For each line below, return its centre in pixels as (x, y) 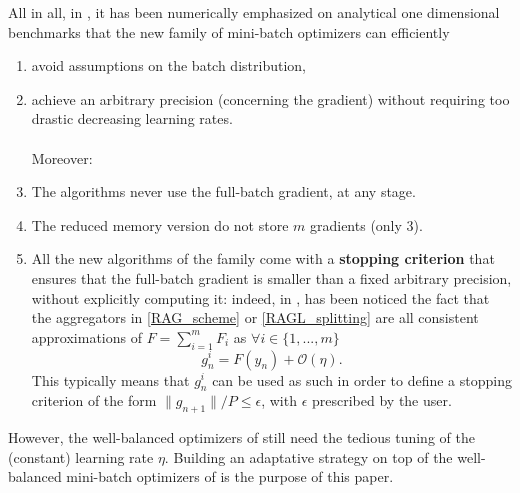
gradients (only (355, 224)
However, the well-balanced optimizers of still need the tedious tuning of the (241, 437)
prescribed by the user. (382, 400)
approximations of (86, 336)
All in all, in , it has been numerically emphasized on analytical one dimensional (254, 12)
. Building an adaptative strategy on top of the (308, 456)
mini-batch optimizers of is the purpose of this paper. (230, 476)
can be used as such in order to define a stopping (362, 379)
